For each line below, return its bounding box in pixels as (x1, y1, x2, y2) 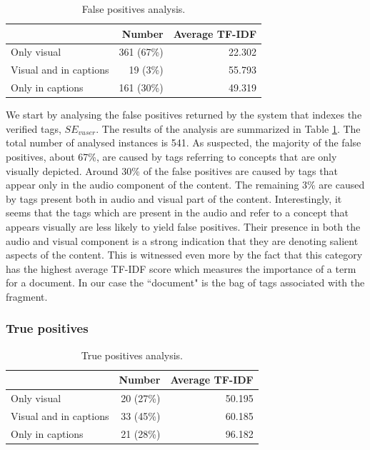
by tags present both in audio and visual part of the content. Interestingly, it (6, 191, 342, 206)
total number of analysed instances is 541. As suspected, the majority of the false (6, 135, 361, 150)
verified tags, (6, 121, 61, 136)
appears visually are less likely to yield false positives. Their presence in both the (6, 219, 361, 234)
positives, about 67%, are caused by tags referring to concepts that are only (6, 149, 337, 164)
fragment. (6, 289, 48, 304)
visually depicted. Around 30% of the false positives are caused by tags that (6, 163, 338, 178)
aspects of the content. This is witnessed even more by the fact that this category (6, 247, 363, 262)
